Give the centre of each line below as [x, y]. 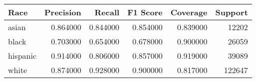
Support [232, 12]
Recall [107, 12]
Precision [63, 12]
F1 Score [145, 12]
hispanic [22, 56]
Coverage [189, 12]
